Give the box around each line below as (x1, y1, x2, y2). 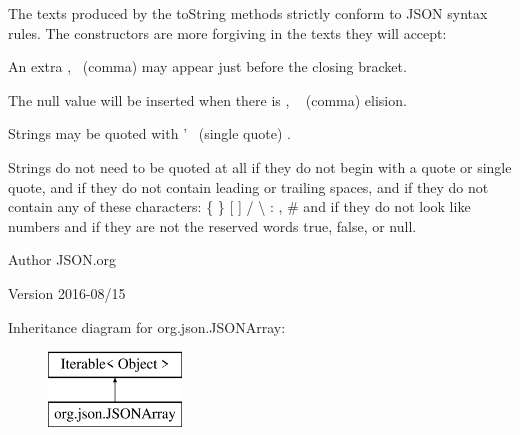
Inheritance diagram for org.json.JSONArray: (8, 316, 286, 337)
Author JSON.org (8, 249, 117, 270)
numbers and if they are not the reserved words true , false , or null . (8, 215, 417, 236)
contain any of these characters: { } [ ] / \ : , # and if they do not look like (8, 196, 471, 217)
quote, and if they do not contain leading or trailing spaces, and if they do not (8, 176, 489, 197)
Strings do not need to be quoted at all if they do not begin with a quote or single (8, 156, 512, 177)
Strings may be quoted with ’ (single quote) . (8, 123, 291, 144)
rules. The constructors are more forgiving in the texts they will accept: (8, 22, 447, 43)
